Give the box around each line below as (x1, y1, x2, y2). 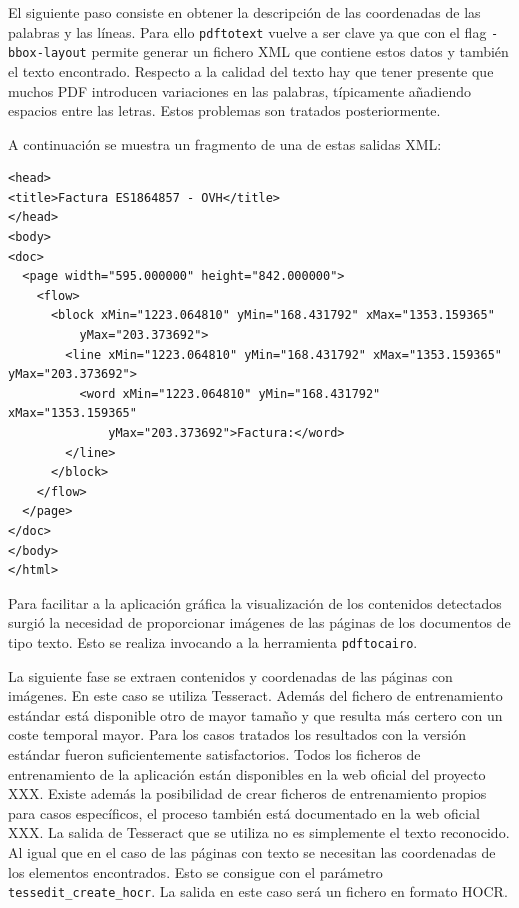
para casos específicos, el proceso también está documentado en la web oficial (8, 802, 480, 823)
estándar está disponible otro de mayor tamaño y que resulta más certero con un (8, 704, 503, 725)
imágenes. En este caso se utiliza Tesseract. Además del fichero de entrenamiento (8, 685, 503, 706)
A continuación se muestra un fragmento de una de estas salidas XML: (8, 133, 442, 154)
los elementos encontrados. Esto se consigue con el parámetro (8, 861, 383, 882)
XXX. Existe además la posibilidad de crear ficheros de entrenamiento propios (8, 783, 487, 804)
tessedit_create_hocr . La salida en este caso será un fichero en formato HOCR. (8, 881, 508, 902)
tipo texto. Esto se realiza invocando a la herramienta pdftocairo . (8, 631, 418, 652)
